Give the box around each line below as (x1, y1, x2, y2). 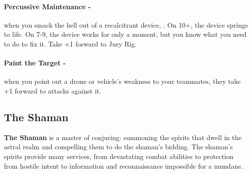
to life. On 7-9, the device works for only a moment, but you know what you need (4, 29, 247, 39)
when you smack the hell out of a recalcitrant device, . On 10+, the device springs (4, 19, 248, 30)
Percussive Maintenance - (4, 1, 91, 11)
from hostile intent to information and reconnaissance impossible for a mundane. (4, 160, 243, 171)
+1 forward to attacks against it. (4, 85, 101, 95)
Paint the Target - (4, 58, 66, 68)
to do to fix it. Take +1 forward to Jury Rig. (4, 38, 137, 48)
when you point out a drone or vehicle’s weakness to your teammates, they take (4, 76, 241, 86)
